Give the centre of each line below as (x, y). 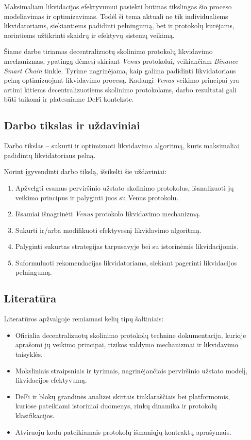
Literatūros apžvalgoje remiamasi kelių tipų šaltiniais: (84, 319)
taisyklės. (29, 354)
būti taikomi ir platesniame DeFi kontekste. (69, 99)
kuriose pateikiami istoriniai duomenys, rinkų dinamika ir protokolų (116, 406)
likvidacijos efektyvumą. (51, 380)
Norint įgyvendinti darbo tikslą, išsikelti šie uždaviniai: (85, 171)
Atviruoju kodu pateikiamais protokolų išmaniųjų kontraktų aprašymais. (123, 431)
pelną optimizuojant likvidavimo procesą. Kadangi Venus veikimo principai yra (122, 80)
